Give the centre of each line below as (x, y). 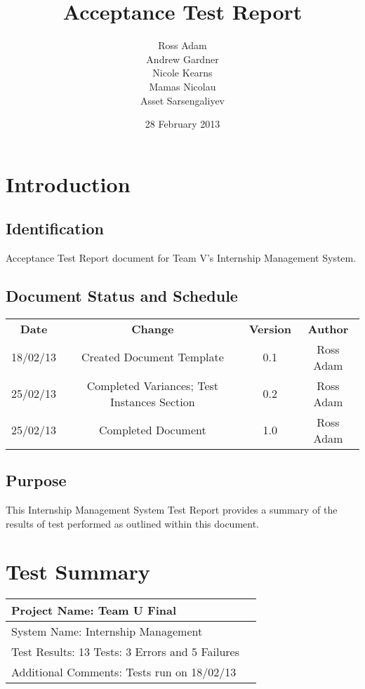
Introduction (68, 183)
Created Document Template (152, 357)
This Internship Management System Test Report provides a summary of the (172, 510)
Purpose (36, 480)
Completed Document (153, 430)
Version (270, 328)
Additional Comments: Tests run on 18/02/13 (124, 672)
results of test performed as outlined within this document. (133, 523)
